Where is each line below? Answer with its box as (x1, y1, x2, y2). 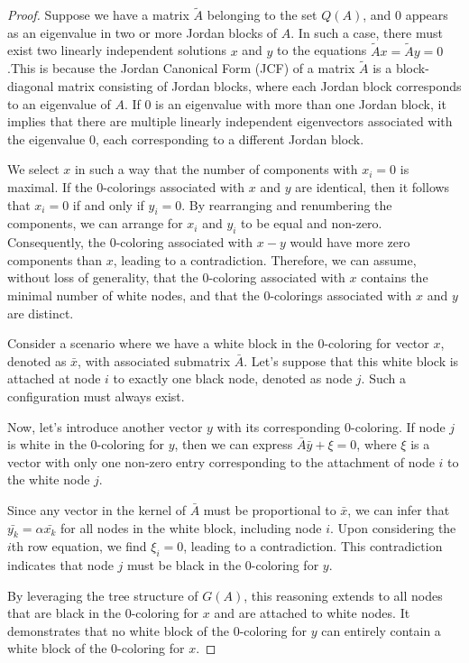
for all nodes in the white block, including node (60, 518, 322, 537)
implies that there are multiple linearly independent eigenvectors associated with (7, 112, 453, 131)
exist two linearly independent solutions (7, 41, 226, 60)
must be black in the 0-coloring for (127, 556, 319, 575)
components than (7, 250, 103, 269)
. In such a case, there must (290, 23, 443, 41)
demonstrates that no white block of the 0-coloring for (7, 621, 307, 640)
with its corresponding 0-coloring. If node (216, 417, 446, 436)
